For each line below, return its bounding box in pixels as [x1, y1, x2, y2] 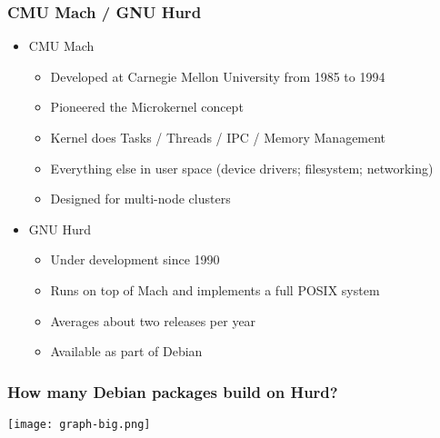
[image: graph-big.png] [7, 417, 151, 431]
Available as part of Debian [50, 342, 203, 361]
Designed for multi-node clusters [50, 189, 231, 208]
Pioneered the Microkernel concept [50, 97, 244, 116]
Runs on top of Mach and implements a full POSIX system [50, 280, 380, 299]
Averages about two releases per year [50, 311, 256, 330]
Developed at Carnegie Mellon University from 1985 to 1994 [50, 66, 385, 85]
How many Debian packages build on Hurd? [7, 380, 338, 403]
